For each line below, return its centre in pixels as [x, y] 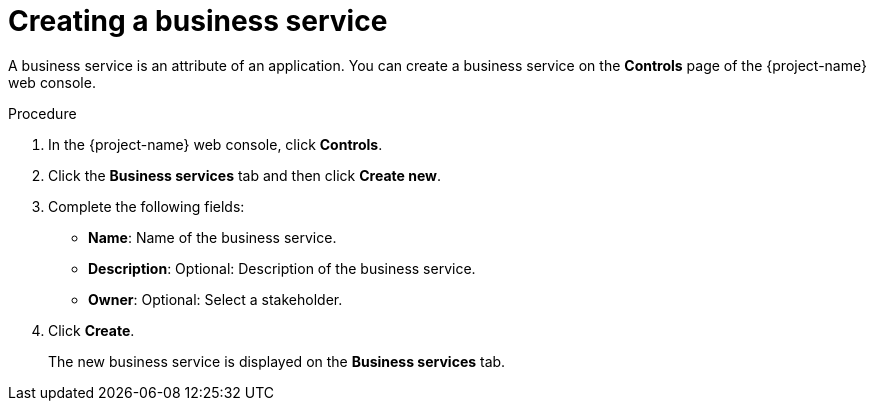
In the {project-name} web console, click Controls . [215, 144]
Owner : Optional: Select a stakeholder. [215, 299]
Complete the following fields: [146, 206]
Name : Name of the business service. [212, 237]
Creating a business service [198, 21]
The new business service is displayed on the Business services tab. [277, 361]
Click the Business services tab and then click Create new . [244, 175]
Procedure [42, 113]
